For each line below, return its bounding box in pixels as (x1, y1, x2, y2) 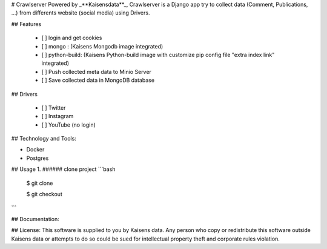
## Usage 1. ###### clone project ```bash (11, 165, 116, 173)
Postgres (26, 154, 49, 162)
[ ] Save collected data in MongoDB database (41, 76, 154, 84)
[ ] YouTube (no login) (41, 121, 96, 128)
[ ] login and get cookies (41, 34, 102, 42)
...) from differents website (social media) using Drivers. (11, 9, 150, 16)
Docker (26, 146, 45, 153)
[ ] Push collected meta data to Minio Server (41, 68, 151, 75)
